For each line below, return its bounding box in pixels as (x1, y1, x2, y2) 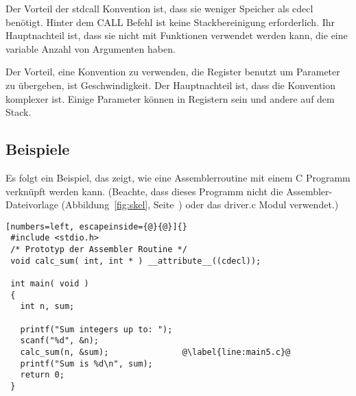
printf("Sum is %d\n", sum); (20, 358, 153, 369)
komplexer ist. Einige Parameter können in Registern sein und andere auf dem (5, 91, 335, 106)
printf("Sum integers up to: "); (20, 324, 173, 334)
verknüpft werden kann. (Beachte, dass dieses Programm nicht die (5, 184, 283, 198)
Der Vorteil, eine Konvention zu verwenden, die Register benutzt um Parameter (5, 64, 340, 79)
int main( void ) (10, 279, 89, 289)
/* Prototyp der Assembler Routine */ (10, 245, 187, 255)
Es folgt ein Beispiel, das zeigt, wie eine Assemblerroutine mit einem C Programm (5, 170, 351, 184)
